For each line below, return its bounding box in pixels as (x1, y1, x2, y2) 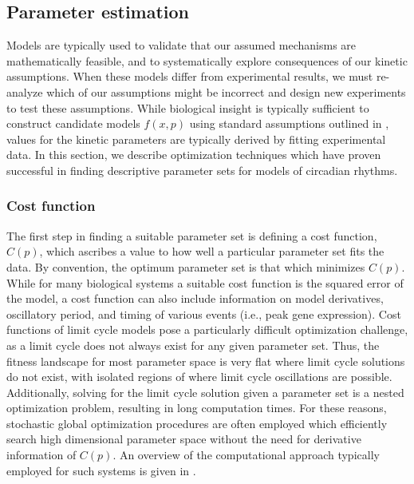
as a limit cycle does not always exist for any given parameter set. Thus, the (6, 336, 380, 353)
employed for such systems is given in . (6, 462, 196, 478)
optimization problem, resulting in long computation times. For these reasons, (6, 399, 387, 416)
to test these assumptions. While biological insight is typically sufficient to (6, 99, 369, 116)
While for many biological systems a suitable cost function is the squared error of (6, 274, 404, 291)
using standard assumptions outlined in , (189, 115, 389, 132)
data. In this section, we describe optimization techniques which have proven (6, 146, 381, 163)
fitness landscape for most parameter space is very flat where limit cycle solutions (6, 352, 405, 369)
